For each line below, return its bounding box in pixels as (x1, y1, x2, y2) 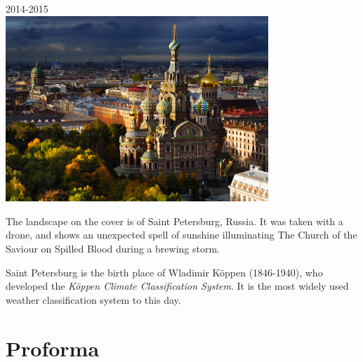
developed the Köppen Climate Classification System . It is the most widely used (6, 279, 349, 293)
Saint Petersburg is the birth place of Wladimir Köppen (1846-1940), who (6, 264, 323, 279)
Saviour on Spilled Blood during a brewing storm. (6, 241, 220, 255)
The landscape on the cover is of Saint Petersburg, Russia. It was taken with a (6, 213, 343, 228)
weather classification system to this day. (6, 292, 181, 307)
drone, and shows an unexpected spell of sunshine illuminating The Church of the (6, 227, 357, 242)
